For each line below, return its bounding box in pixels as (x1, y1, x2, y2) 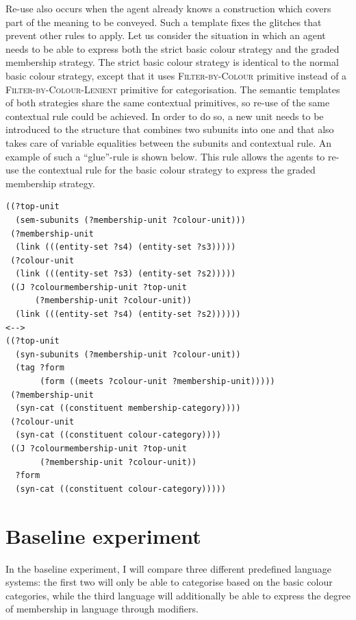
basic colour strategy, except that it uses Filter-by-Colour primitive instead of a (5, 68, 347, 82)
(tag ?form (15, 363, 64, 373)
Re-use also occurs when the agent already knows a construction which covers (5, 1, 331, 15)
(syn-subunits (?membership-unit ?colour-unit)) (15, 349, 241, 359)
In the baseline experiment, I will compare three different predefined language (5, 561, 331, 575)
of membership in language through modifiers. (5, 601, 199, 616)
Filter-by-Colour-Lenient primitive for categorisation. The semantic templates (5, 82, 340, 96)
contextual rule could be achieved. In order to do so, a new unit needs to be (5, 108, 324, 123)
